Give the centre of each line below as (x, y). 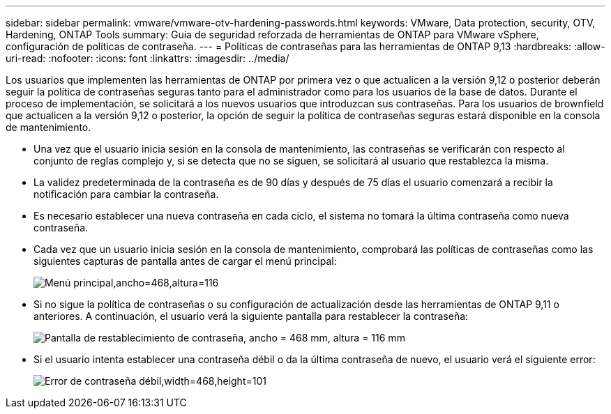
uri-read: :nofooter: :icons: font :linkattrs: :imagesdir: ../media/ (148, 58)
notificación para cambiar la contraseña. (126, 194)
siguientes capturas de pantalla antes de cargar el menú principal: (185, 261)
